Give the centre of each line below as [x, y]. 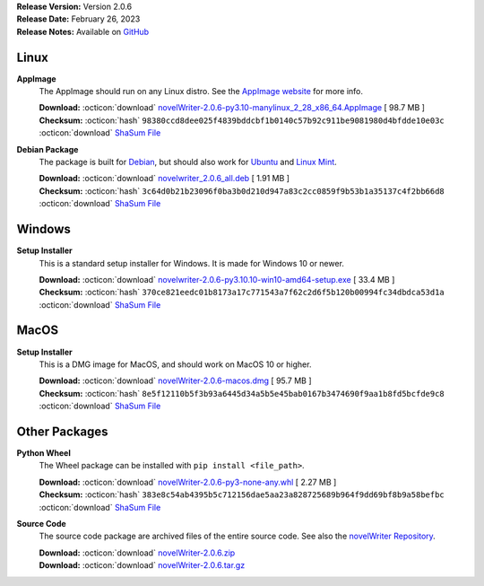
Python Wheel [43, 453]
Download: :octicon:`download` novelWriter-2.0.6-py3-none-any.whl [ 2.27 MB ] [188, 482]
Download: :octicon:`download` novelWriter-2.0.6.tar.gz [142, 565]
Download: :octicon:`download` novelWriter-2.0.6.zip [137, 553]
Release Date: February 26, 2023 [78, 19]
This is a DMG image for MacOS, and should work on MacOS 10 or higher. [175, 364]
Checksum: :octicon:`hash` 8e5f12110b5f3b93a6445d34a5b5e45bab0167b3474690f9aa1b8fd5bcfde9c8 [242, 393]
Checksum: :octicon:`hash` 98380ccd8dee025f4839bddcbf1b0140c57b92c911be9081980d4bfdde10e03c [242, 120]
